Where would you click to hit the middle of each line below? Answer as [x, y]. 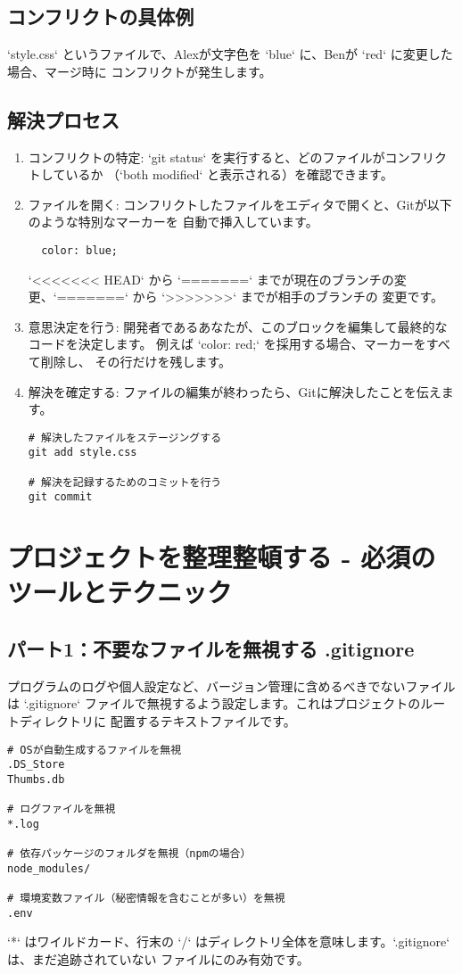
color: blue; [80, 250]
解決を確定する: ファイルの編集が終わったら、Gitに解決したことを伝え [235, 391]
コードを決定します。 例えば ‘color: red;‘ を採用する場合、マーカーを [227, 344]
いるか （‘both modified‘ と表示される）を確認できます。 [229, 174]
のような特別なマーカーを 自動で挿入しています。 [173, 222]
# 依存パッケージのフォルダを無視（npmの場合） [129, 854]
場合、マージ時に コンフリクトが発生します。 [140, 71]
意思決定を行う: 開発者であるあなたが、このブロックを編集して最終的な [238, 326]
